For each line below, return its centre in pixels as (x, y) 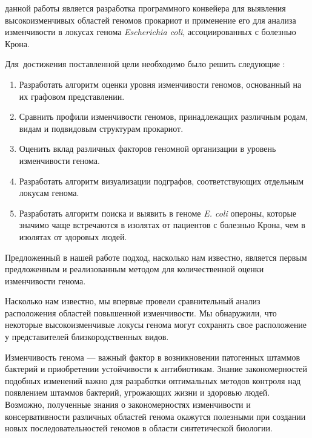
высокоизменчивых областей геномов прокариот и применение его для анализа (151, 20)
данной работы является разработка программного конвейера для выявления (145, 8)
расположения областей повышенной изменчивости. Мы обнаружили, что (141, 312)
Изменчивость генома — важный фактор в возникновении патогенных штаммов (153, 357)
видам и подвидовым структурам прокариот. (101, 128)
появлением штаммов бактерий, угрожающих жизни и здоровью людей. (138, 392)
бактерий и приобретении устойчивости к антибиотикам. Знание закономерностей (156, 369)
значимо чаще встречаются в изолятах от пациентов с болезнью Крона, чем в (162, 225)
